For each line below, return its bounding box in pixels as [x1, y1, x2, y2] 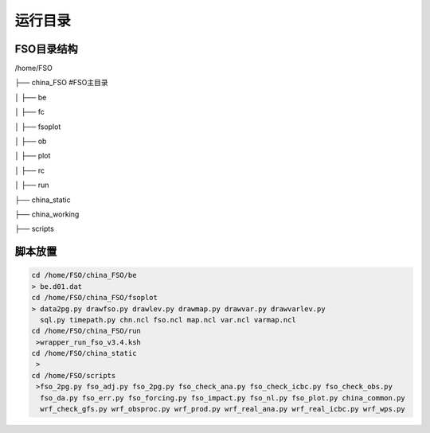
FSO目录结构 [14, 42, 79, 56]
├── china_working [14, 209, 80, 219]
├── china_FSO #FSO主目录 [14, 78, 109, 88]
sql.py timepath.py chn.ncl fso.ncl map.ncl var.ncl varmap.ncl [40, 315, 296, 324]
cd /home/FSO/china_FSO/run [31, 326, 141, 336]
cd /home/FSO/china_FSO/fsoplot [31, 293, 158, 302]
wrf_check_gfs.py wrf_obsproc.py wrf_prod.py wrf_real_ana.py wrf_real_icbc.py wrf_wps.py [40, 404, 405, 414]
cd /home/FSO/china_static [31, 349, 137, 358]
